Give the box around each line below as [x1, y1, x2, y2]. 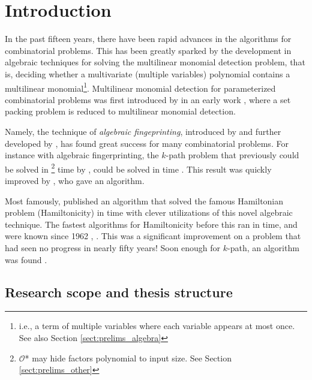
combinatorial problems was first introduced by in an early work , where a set [5, 93, 291, 105]
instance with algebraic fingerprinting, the [5, 149, 159, 161]
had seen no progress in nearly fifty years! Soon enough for [5, 241, 221, 254]
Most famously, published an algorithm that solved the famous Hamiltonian [5, 194, 284, 207]
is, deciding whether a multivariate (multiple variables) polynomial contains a [5, 67, 290, 80]
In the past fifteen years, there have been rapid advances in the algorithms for [5, 32, 292, 45]
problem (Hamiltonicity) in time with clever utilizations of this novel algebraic [5, 206, 293, 219]
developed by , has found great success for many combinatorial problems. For [5, 137, 289, 149]
